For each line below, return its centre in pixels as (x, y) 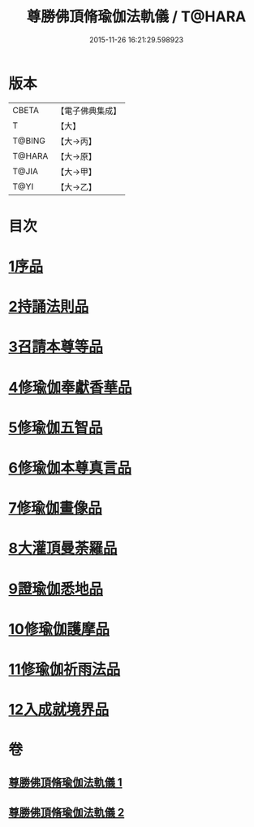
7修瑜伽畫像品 (56, 508)
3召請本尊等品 (56, 347)
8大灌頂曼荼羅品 (63, 548)
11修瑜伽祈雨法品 (65, 669)
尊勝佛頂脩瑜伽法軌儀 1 (66, 782)
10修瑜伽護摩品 (59, 629)
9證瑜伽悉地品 (56, 589)
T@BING (29, 141)
